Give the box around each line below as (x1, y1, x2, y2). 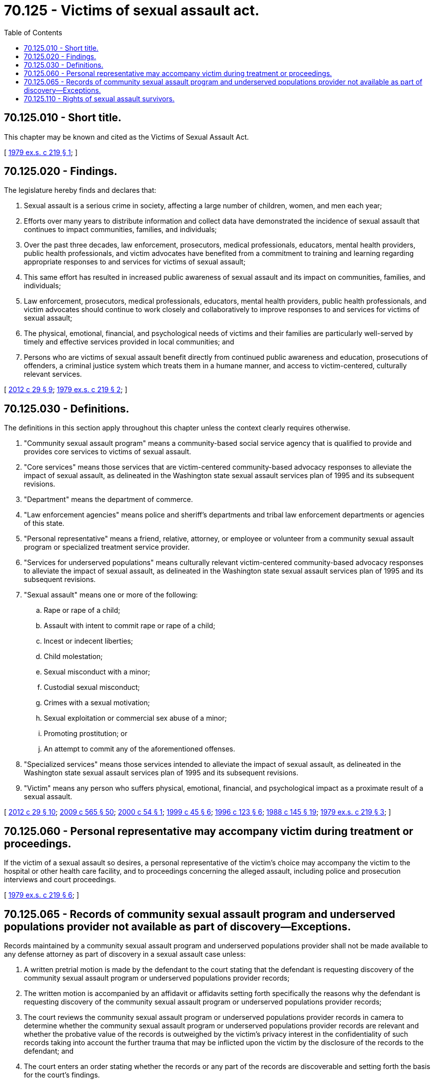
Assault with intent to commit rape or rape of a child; (44, 621, 216, 630)
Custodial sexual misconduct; (44, 683, 140, 692)
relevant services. (24, 370, 82, 379)
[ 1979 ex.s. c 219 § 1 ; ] (4, 148, 78, 157)
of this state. (24, 519, 65, 528)
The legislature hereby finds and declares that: (4, 186, 156, 195)
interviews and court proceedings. (4, 875, 116, 884)
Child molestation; (44, 652, 103, 661)
